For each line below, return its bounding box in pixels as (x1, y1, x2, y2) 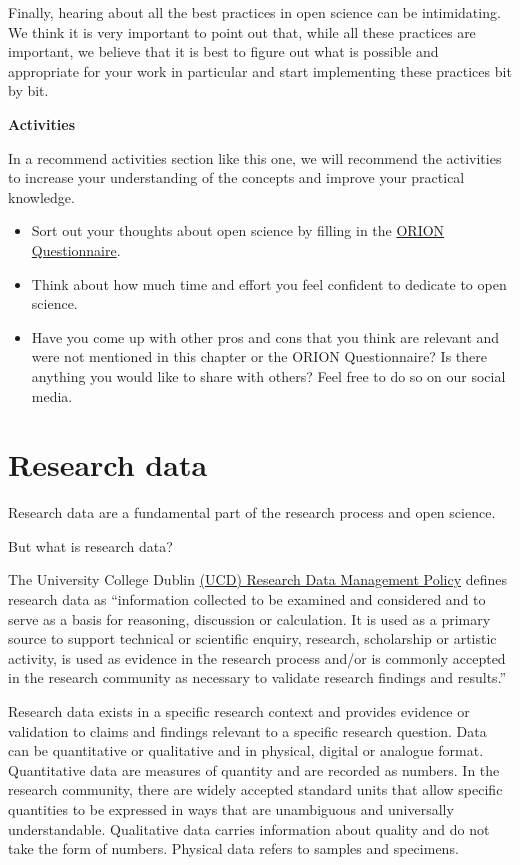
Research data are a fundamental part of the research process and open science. (8, 502, 496, 523)
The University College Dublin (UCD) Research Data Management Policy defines (8, 569, 508, 590)
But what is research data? (8, 535, 173, 556)
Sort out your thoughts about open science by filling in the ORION (31, 220, 445, 241)
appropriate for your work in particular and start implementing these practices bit (8, 60, 512, 81)
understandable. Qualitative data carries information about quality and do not (8, 818, 490, 839)
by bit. (8, 80, 49, 101)
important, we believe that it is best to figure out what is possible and (8, 41, 439, 62)
